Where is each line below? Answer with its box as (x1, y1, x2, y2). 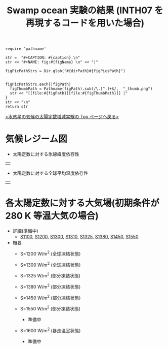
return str (5, 104, 28, 109)
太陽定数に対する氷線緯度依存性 (12, 151, 79, 157)
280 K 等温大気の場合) (5, 210, 99, 221)
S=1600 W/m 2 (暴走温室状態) (20, 327, 81, 333)
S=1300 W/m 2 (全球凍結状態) (20, 261, 81, 268)
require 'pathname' (5, 46, 47, 51)
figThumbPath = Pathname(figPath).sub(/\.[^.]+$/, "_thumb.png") (10, 86, 153, 91)
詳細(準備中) (12, 228, 39, 234)
